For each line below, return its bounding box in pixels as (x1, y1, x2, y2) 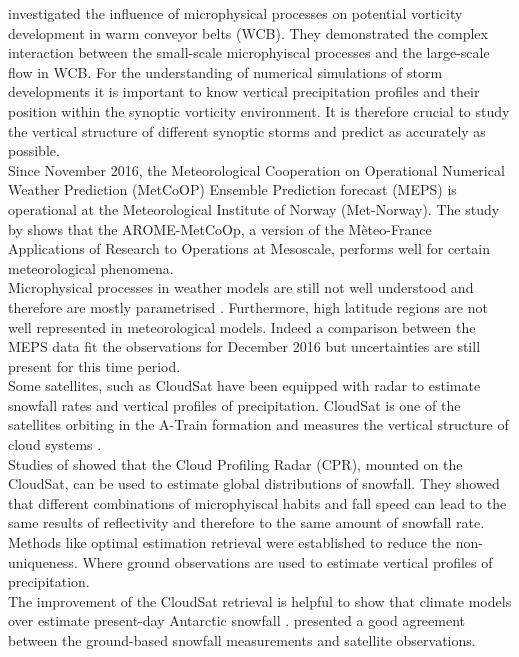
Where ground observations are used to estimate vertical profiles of (82, 551, 493, 572)
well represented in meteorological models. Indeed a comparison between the (8, 316, 476, 337)
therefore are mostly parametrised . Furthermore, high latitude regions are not (8, 296, 488, 317)
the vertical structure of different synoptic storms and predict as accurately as (8, 120, 486, 141)
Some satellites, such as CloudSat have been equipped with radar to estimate (8, 375, 481, 396)
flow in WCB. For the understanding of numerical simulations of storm (8, 61, 443, 82)
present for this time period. (8, 355, 181, 376)
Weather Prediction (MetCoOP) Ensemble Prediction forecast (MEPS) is (8, 179, 457, 200)
